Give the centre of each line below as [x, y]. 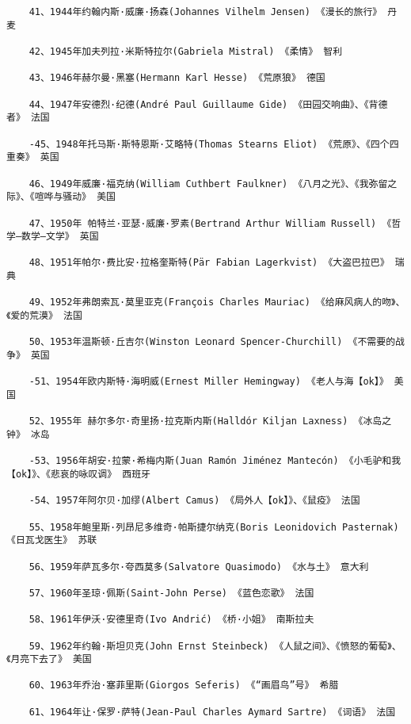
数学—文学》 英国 [60, 237]
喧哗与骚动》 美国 [75, 197]
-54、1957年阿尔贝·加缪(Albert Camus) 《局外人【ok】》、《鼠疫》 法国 [194, 501]
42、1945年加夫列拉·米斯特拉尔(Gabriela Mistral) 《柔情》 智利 [186, 51]
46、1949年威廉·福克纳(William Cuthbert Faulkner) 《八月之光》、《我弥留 [208, 184]
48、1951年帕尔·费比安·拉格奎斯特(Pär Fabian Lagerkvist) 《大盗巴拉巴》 [209, 263]
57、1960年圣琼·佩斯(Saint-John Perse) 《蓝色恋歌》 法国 [171, 593]
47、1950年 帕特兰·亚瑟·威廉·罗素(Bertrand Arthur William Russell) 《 [210, 223]
